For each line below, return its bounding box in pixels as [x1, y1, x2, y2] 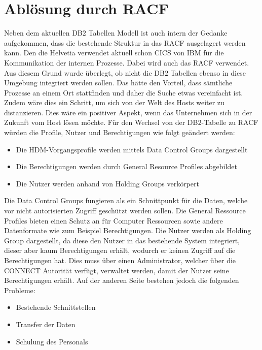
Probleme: [4, 284, 35, 295]
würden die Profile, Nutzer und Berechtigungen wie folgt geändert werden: [4, 127, 235, 138]
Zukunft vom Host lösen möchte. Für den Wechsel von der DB [4, 117, 198, 128]
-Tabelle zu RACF [201, 117, 258, 128]
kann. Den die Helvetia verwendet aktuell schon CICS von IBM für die [4, 47, 224, 58]
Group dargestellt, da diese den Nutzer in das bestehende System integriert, [4, 235, 240, 245]
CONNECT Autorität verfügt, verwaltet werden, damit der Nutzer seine [4, 265, 229, 275]
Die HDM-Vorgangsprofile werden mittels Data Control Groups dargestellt [16, 144, 248, 154]
